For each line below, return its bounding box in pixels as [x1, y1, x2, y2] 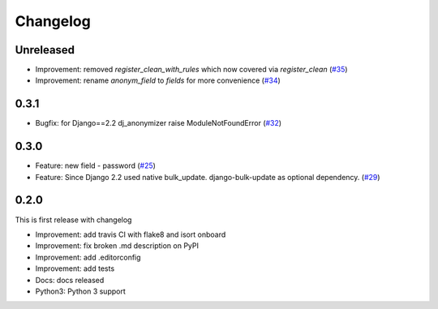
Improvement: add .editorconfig [35, 252, 141, 262]
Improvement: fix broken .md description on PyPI [35, 241, 199, 251]
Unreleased [15, 43, 75, 57]
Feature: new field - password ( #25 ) [35, 161, 156, 170]
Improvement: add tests [35, 264, 115, 273]
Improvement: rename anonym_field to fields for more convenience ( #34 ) [35, 75, 281, 85]
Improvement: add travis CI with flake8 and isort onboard [35, 230, 226, 239]
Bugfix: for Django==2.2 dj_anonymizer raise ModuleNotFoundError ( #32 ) [35, 118, 282, 128]
